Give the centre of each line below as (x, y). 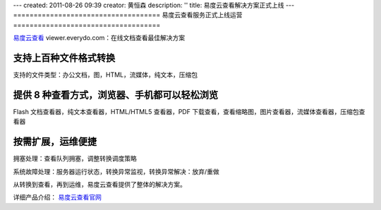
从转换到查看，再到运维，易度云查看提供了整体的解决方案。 (99, 185)
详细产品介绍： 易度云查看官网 (57, 197)
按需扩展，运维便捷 (55, 142)
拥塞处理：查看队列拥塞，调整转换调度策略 (75, 159)
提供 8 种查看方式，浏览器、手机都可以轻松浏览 (116, 95)
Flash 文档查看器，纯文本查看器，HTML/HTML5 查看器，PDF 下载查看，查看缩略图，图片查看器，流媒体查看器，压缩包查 (189, 111)
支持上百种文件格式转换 (64, 57)
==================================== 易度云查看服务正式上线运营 (128, 15)
